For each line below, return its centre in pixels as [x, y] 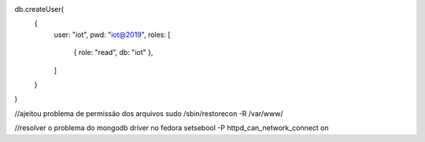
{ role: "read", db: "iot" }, [113, 53]
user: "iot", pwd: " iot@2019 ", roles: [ [112, 35]
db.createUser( [39, 9]
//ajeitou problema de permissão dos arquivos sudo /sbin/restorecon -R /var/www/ [149, 113]
